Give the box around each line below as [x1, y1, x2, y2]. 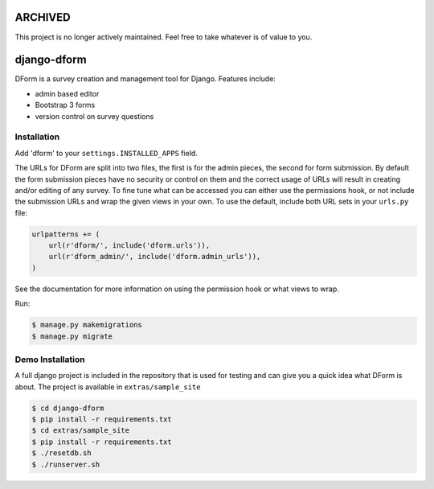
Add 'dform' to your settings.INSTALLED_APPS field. [14, 148, 199, 158]
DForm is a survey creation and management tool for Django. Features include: [14, 74, 276, 84]
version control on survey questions [35, 111, 154, 121]
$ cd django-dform [31, 403, 104, 413]
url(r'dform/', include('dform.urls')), [48, 241, 211, 250]
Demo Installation [14, 354, 85, 365]
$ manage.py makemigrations [31, 320, 142, 330]
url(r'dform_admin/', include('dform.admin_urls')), [48, 252, 261, 261]
